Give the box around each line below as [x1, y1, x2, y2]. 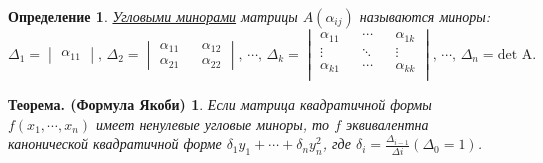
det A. [497, 47, 537, 62]
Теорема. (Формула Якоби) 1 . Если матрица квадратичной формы [8, 94, 432, 115]
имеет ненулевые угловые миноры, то [96, 113, 330, 134]
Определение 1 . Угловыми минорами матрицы [8, 6, 298, 26]
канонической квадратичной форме [8, 133, 222, 154]
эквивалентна [346, 113, 429, 134]
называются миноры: [359, 6, 491, 26]
